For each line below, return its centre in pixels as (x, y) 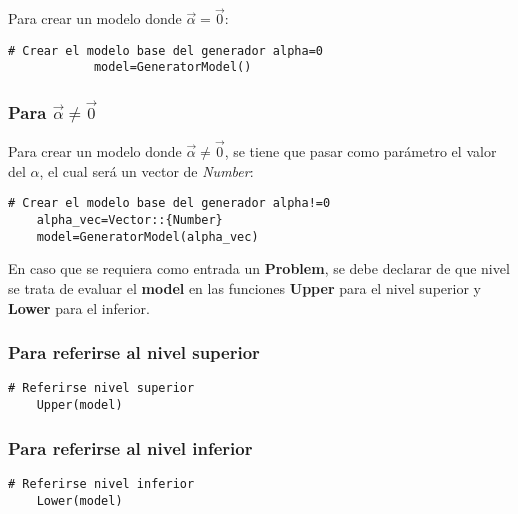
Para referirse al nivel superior (134, 352)
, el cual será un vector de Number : (146, 170)
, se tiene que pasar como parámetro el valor (360, 151)
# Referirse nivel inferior (101, 483)
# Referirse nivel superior (101, 388)
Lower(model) (79, 500)
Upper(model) (79, 404)
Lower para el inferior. (79, 307)
